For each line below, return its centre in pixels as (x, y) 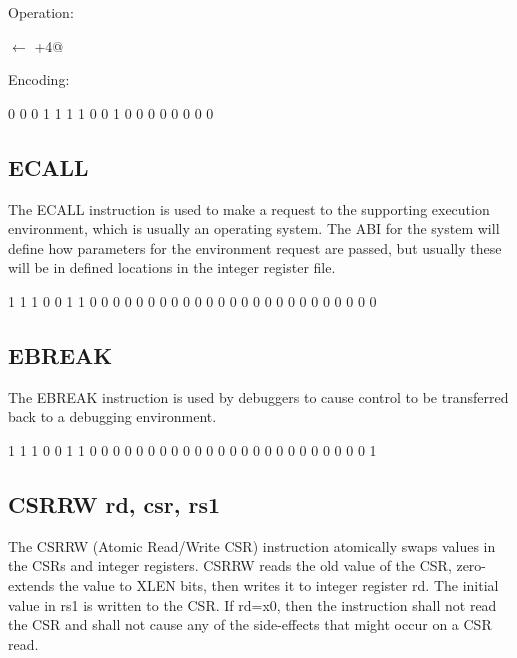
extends (31, 584)
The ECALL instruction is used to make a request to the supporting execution (249, 208)
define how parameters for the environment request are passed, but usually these (255, 247)
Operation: (41, 12)
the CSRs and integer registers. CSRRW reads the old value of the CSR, (230, 565)
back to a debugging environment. (112, 416)
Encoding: (39, 79)
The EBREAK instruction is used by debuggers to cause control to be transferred (258, 396)
